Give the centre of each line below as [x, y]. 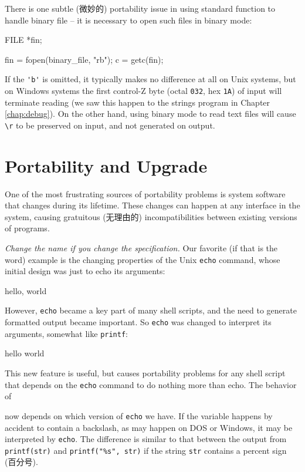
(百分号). [21, 462]
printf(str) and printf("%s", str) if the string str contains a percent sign [146, 450]
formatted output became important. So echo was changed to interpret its [138, 322]
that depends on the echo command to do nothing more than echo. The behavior [151, 384]
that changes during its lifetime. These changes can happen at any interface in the [152, 205]
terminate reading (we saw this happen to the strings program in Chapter [138, 102]
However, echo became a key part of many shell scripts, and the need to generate [151, 310]
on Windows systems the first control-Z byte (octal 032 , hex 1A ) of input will [143, 91]
